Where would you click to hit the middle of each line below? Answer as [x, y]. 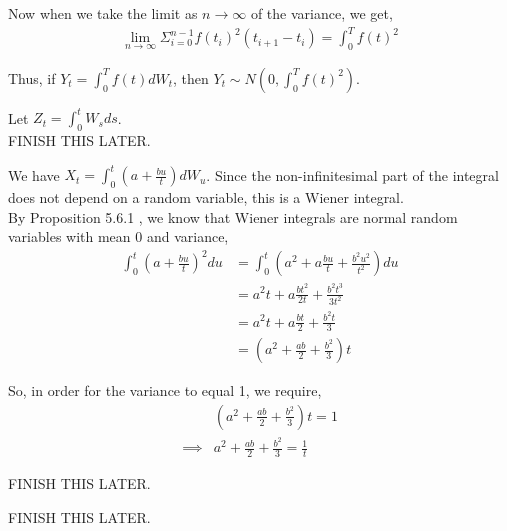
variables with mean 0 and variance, [118, 236]
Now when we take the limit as [103, 13]
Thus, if [32, 77]
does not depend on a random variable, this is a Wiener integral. [206, 197]
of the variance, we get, [321, 13]
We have [34, 174]
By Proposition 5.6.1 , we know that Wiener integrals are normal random [233, 216]
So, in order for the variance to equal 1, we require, [165, 390]
